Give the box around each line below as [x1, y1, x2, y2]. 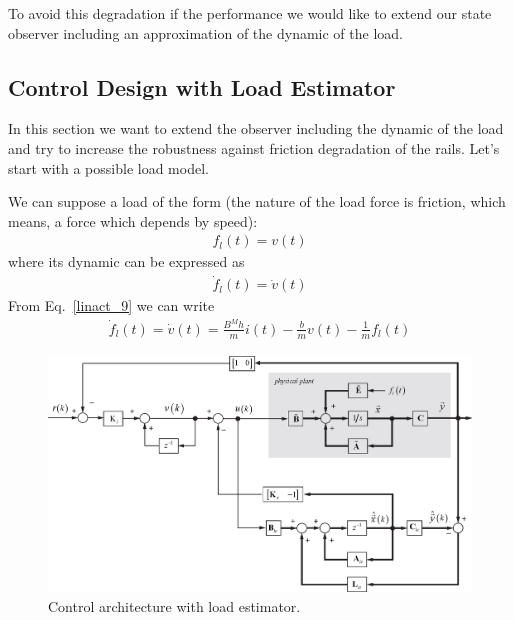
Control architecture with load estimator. [48, 595, 301, 616]
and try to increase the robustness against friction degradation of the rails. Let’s [8, 137, 500, 158]
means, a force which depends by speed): [8, 210, 258, 231]
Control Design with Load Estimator [8, 71, 396, 102]
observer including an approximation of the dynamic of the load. [8, 22, 403, 43]
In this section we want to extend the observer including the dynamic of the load [8, 118, 504, 139]
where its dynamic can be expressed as [8, 251, 245, 272]
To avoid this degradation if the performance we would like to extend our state [8, 3, 492, 23]
